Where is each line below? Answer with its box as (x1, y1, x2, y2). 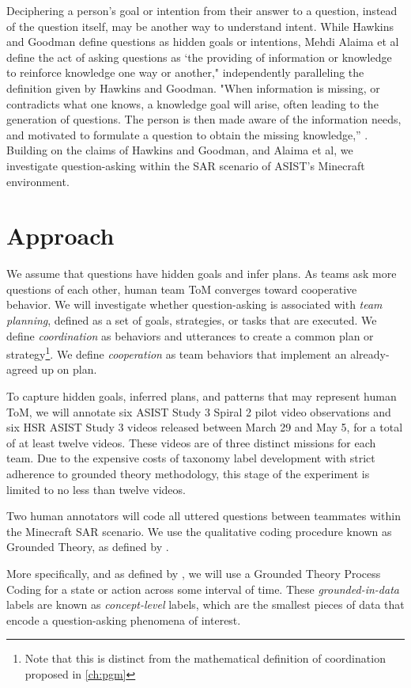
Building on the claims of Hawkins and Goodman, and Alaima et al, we (6, 142, 353, 158)
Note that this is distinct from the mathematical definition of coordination (25, 650, 386, 667)
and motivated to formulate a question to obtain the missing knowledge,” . (6, 126, 368, 143)
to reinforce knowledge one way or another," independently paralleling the (6, 64, 364, 81)
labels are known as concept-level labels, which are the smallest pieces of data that (6, 596, 405, 613)
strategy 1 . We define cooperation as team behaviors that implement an (6, 344, 347, 362)
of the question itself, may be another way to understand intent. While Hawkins (6, 17, 394, 34)
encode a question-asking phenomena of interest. (6, 611, 241, 628)
